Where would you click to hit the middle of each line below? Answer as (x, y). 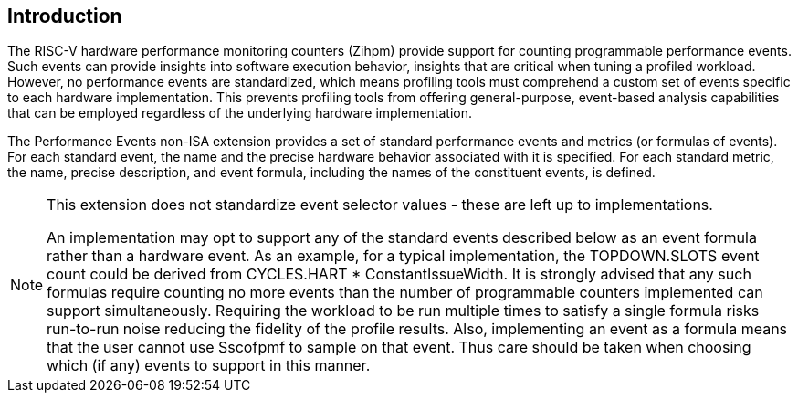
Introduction (65, 16)
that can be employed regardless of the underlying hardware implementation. (240, 113)
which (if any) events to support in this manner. (209, 366)
